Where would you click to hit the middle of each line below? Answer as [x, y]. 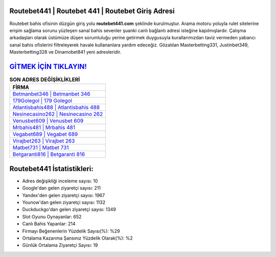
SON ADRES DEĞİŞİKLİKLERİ [45, 80]
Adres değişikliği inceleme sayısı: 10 [60, 181]
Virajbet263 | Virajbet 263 [44, 141]
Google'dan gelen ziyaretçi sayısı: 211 [62, 188]
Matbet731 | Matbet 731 [41, 148]
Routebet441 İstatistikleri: [52, 169]
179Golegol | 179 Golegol [42, 101]
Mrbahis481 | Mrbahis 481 [44, 128]
